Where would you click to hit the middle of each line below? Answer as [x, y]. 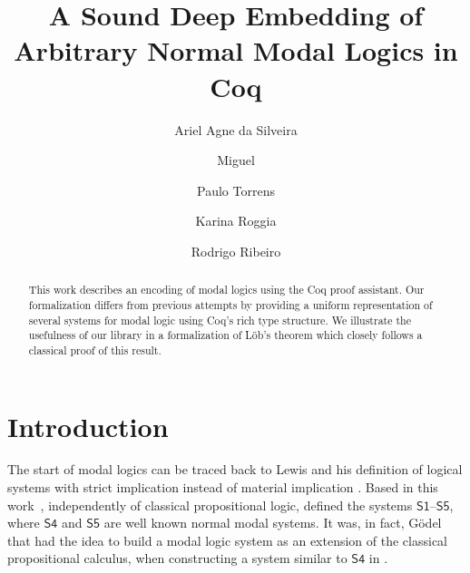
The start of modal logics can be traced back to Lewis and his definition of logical [235, 469]
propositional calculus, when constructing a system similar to [177, 558]
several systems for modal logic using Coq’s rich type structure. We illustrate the [220, 320]
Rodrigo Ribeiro [236, 251]
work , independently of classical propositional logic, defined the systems [210, 505]
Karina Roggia [236, 221]
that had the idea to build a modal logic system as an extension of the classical [227, 540]
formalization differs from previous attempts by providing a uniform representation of [230, 304]
